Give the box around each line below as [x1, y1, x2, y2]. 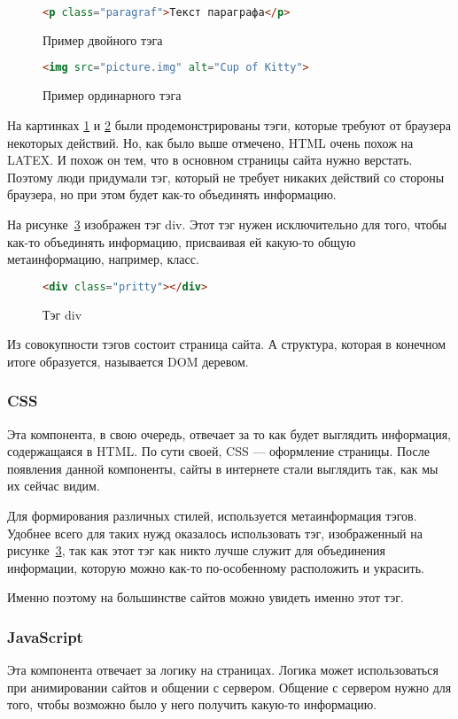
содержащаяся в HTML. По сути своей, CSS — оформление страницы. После [7, 442, 430, 460]
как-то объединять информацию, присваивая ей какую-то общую [7, 232, 356, 251]
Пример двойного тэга [43, 30, 163, 49]
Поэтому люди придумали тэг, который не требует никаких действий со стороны [7, 167, 445, 186]
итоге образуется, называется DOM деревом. [7, 352, 249, 370]
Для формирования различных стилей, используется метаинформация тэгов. [7, 506, 417, 524]
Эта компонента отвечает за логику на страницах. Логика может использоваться [7, 661, 439, 679]
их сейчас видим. [7, 476, 100, 495]
